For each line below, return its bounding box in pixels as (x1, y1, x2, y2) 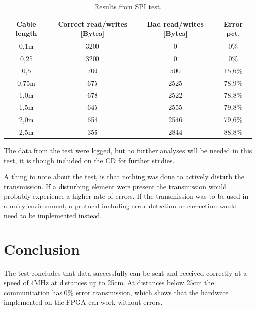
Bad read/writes (147, 18, 204, 29)
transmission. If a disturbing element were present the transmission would (4, 181, 226, 191)
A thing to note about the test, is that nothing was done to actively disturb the (4, 172, 245, 182)
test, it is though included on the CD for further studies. (4, 155, 175, 165)
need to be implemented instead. (4, 210, 102, 220)
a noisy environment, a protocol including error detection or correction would (4, 201, 237, 210)
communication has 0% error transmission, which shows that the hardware (4, 287, 229, 297)
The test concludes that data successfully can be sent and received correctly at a (4, 268, 247, 278)
